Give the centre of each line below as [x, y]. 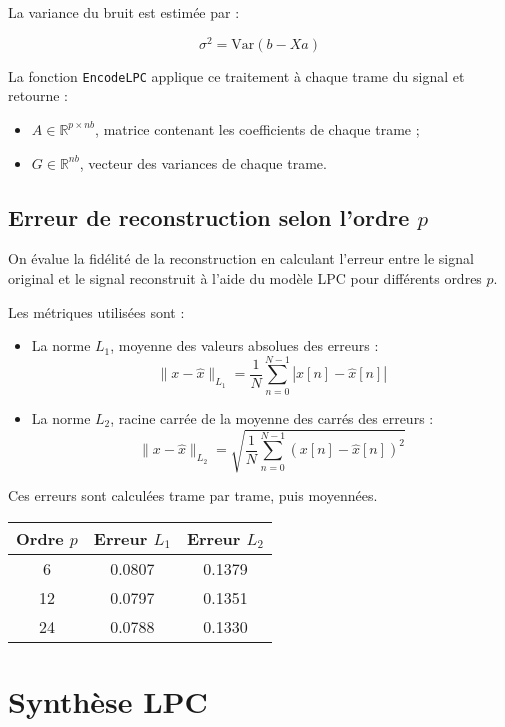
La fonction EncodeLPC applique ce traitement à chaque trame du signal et [236, 75]
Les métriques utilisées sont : [96, 311]
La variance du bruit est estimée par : [124, 12]
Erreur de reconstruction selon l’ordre [209, 216]
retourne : [38, 95]
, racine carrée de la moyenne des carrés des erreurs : [272, 417]
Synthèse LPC [108, 700]
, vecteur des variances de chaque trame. [203, 162]
